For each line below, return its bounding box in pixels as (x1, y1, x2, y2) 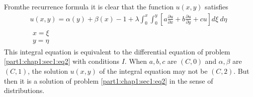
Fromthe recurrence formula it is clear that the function (4, 1, 174, 11)
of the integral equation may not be (99, 65, 208, 76)
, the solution (27, 65, 68, 76)
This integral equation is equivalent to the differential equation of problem (4, 46, 230, 56)
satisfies (205, 1, 229, 11)
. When (124, 56, 147, 66)
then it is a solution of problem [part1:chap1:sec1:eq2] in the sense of (4, 75, 213, 86)
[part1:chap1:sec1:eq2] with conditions (4, 56, 120, 66)
